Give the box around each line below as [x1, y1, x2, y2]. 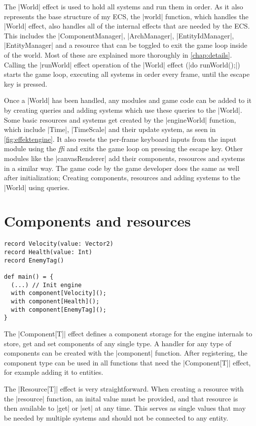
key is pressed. [4, 78, 47, 89]
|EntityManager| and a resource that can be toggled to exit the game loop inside [4, 40, 248, 50]
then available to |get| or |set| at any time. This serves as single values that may [4, 403, 246, 413]
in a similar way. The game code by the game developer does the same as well [4, 163, 240, 173]
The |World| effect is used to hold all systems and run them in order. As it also [4, 1, 243, 11]
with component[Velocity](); [11, 290, 107, 297]
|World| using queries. [4, 182, 70, 192]
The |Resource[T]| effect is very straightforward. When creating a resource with [4, 383, 244, 393]
